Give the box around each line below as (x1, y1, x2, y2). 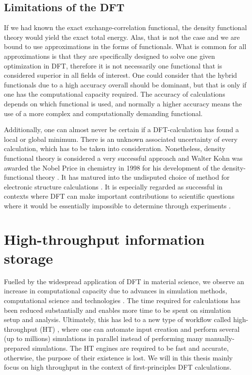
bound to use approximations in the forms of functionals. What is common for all (4, 41, 247, 51)
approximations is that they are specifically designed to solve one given (4, 51, 215, 61)
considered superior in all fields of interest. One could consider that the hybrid (4, 70, 237, 80)
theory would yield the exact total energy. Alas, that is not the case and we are (4, 32, 240, 42)
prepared (4, 342, 30, 353)
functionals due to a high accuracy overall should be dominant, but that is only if (4, 79, 247, 89)
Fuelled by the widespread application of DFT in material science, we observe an (4, 276, 244, 286)
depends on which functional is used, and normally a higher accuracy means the (4, 98, 242, 108)
